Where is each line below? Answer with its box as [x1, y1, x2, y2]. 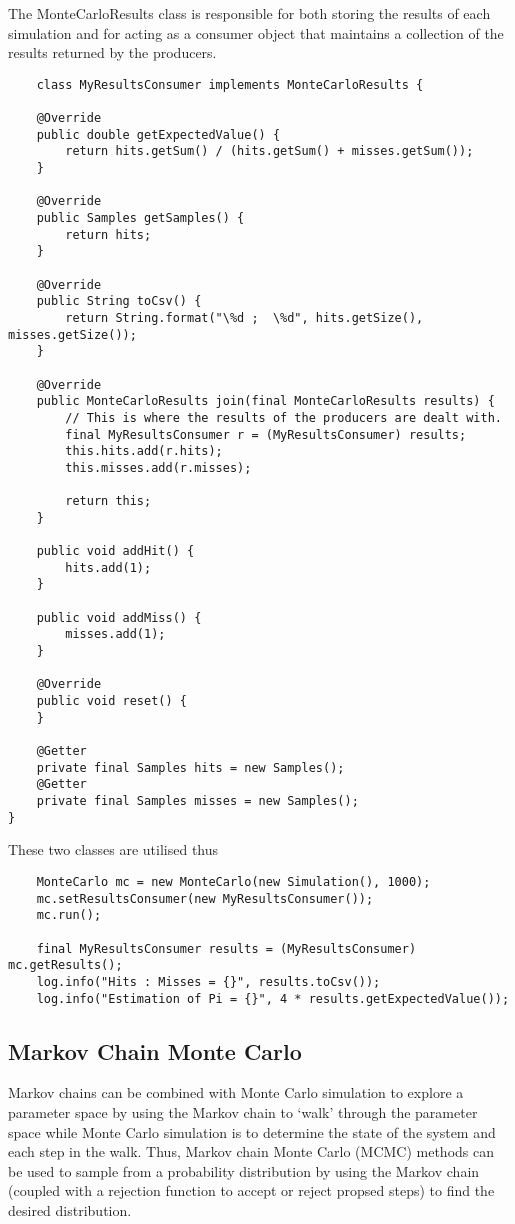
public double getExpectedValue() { [36, 127, 281, 142]
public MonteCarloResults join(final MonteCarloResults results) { [36, 394, 495, 409]
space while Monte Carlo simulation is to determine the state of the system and [8, 1121, 496, 1142]
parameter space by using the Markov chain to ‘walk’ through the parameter [8, 1101, 478, 1122]
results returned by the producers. [8, 42, 217, 63]
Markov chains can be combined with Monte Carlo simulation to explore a [8, 1082, 464, 1103]
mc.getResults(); [8, 958, 123, 973]
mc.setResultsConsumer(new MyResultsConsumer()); [36, 891, 374, 906]
